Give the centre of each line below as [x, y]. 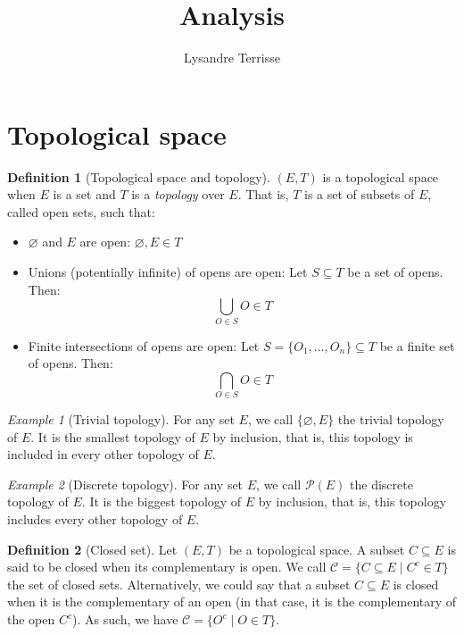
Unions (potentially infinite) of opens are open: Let [168, 272]
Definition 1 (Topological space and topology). [139, 176]
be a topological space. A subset [317, 549]
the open [31, 619]
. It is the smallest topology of [113, 436]
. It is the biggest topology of [162, 501]
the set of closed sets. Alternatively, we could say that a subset [179, 584]
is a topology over [178, 194]
